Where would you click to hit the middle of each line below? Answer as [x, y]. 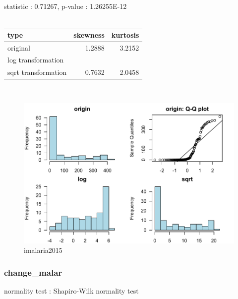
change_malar [33, 272]
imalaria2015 [43, 250]
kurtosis [125, 34]
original [19, 47]
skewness [89, 34]
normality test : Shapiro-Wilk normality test [71, 290]
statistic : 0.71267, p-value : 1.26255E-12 [65, 6]
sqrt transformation [37, 72]
